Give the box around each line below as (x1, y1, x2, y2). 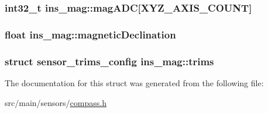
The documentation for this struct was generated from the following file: (5, 76, 264, 89)
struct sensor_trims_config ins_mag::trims (5, 54, 214, 68)
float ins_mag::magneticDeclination (5, 27, 176, 41)
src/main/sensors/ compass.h (5, 96, 106, 108)
